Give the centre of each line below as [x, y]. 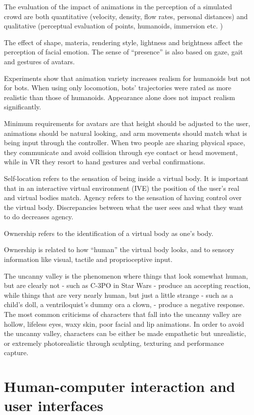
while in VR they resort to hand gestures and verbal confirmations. [105, 162]
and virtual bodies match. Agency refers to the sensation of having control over [123, 197]
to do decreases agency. [39, 217]
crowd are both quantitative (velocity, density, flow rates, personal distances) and [126, 16]
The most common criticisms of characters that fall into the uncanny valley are [123, 314]
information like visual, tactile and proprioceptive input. [88, 259]
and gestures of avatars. [39, 61]
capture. [16, 352]
